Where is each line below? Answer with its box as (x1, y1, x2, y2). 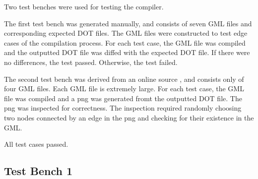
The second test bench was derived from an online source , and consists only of (4, 73, 244, 84)
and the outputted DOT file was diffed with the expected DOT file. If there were (4, 47, 250, 58)
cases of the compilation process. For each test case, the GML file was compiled (4, 37, 246, 48)
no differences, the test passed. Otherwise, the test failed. (4, 57, 178, 67)
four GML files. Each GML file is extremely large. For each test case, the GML (4, 83, 244, 94)
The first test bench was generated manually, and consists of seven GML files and (4, 18, 252, 28)
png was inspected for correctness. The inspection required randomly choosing (4, 103, 242, 113)
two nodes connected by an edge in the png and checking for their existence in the (4, 112, 254, 122)
